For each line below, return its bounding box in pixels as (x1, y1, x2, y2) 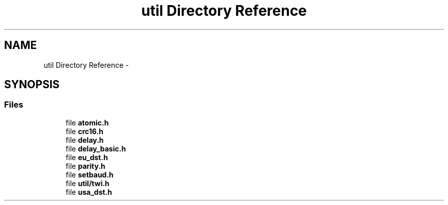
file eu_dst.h (65, 152, 108, 162)
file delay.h (65, 135, 104, 144)
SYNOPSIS (4, 78, 60, 91)
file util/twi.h (65, 178, 109, 188)
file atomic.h (65, 118, 109, 127)
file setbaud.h (65, 170, 114, 179)
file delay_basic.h (65, 144, 126, 153)
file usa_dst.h (65, 187, 112, 196)
